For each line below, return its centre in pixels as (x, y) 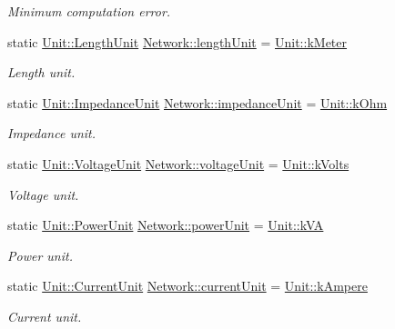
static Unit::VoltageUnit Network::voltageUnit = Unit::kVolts (178, 163)
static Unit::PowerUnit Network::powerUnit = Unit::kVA (166, 225)
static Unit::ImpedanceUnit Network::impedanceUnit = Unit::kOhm (197, 102)
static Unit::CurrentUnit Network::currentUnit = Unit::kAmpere (187, 286)
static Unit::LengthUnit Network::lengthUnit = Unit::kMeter (177, 41)
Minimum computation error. (89, 11)
